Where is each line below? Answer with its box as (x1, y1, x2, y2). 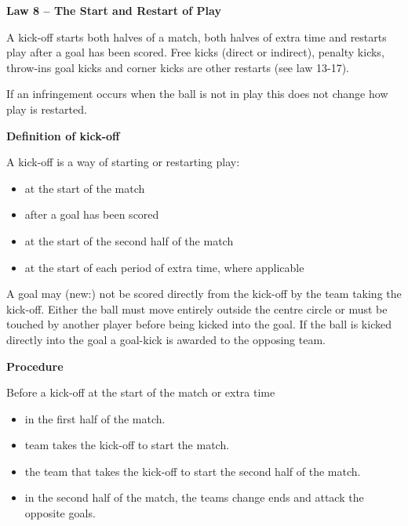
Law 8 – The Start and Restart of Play (6, 2, 221, 18)
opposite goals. (24, 505, 96, 521)
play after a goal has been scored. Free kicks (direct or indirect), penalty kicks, (6, 44, 384, 60)
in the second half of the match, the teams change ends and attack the (24, 489, 364, 506)
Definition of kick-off (6, 127, 120, 143)
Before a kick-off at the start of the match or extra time (6, 384, 275, 401)
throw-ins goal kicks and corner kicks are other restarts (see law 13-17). (6, 59, 350, 75)
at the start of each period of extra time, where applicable (24, 259, 304, 275)
